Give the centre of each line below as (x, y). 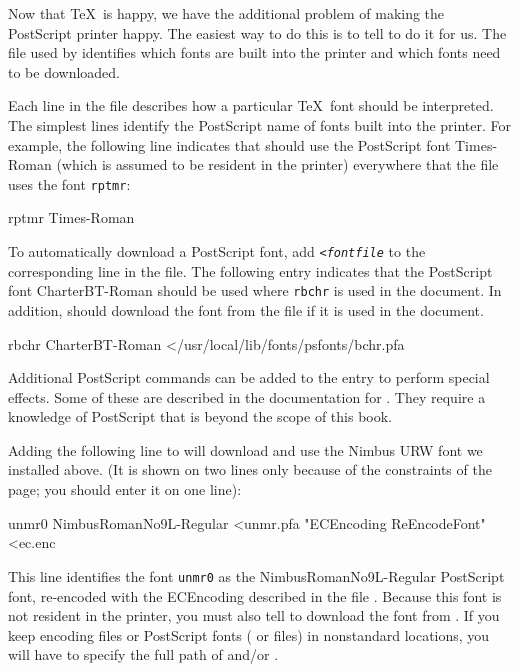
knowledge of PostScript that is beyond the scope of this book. (200, 416)
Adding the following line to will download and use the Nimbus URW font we (245, 449)
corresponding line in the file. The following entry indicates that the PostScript (250, 270)
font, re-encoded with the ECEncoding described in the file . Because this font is (255, 595)
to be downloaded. (64, 71)
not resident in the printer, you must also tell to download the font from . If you (254, 615)
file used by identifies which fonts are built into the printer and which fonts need (254, 52)
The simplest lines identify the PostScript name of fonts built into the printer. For (260, 124)
